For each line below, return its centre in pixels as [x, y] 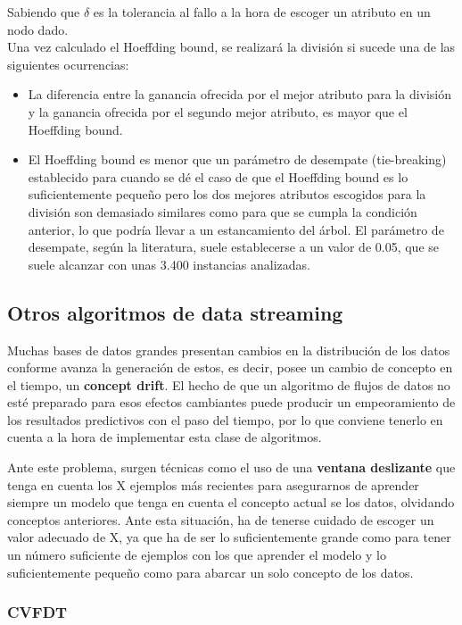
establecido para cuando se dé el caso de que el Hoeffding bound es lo [218, 176]
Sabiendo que [44, 12]
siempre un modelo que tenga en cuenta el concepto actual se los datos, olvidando [231, 502]
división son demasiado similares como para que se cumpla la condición [223, 211]
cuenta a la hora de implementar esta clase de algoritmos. [165, 437]
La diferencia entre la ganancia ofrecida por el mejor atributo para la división [240, 94]
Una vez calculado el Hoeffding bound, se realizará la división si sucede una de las [231, 47]
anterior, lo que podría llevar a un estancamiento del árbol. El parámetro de [236, 229]
